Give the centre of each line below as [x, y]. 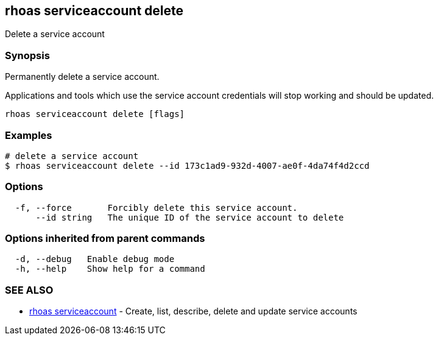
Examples [29, 135]
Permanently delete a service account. [82, 77]
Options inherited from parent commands [105, 239]
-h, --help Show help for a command [110, 269]
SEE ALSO [29, 290]
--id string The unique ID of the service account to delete [190, 217]
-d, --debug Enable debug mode [95, 259]
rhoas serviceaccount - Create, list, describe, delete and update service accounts [193, 311]
